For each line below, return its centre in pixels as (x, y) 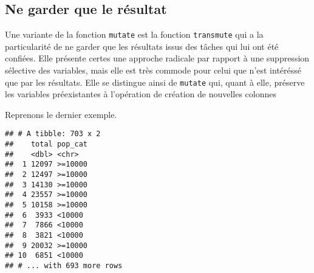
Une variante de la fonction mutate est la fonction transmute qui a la (134, 34)
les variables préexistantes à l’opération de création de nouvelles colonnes (141, 94)
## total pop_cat (46, 144)
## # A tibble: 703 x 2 (53, 134)
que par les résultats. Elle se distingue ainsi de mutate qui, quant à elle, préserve (155, 82)
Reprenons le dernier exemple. (61, 114)
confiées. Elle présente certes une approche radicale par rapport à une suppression (157, 58)
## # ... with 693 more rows (64, 266)
